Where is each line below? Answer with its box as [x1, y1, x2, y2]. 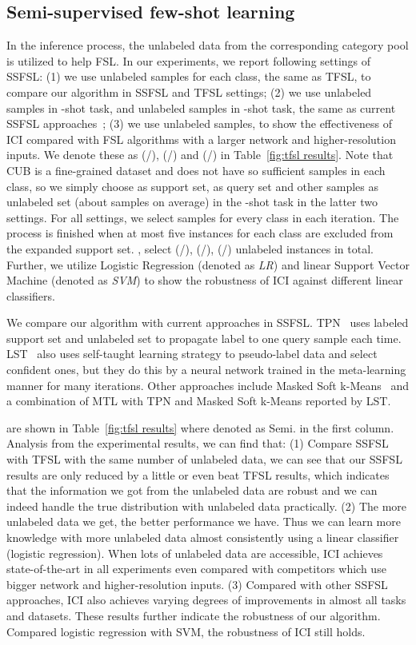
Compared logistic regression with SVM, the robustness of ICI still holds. [6, 623, 366, 639]
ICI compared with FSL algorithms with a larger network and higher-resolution [6, 130, 396, 147]
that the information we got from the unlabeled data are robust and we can [6, 482, 378, 499]
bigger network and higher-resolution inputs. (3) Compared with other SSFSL [6, 575, 388, 592]
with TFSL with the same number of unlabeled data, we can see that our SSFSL [6, 451, 402, 468]
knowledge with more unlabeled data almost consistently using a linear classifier [6, 529, 399, 546]
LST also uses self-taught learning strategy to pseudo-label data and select [6, 345, 378, 362]
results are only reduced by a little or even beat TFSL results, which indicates [6, 466, 390, 483]
